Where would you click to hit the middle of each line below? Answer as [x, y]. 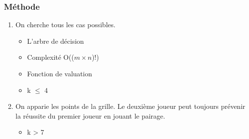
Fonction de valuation [60, 73]
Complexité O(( [51, 57]
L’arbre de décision [55, 41]
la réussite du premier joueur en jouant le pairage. [90, 115]
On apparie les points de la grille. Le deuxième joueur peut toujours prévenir [130, 106]
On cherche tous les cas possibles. [65, 25]
